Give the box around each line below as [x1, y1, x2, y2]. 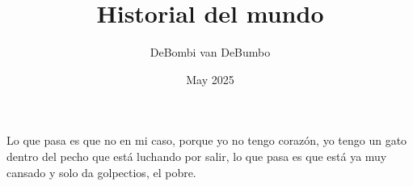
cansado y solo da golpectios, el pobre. [6, 163, 196, 180]
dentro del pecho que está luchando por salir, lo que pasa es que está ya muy [6, 147, 387, 164]
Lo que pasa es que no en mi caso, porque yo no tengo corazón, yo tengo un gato [6, 132, 407, 149]
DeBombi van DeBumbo [150, 44, 271, 61]
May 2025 [186, 70, 234, 87]
